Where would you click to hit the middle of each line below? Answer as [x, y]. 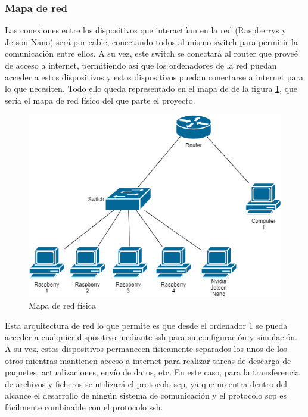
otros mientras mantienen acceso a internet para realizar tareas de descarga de [148, 360]
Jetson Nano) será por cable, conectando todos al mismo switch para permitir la [151, 41]
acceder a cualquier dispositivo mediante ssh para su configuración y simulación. [151, 337]
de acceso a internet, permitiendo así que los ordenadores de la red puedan [141, 65]
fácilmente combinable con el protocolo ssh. [84, 407]
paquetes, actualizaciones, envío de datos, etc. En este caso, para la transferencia [152, 372]
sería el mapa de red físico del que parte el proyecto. [100, 100]
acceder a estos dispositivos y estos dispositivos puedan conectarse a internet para [154, 77]
